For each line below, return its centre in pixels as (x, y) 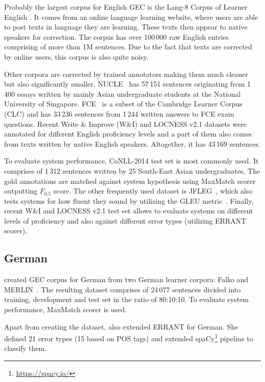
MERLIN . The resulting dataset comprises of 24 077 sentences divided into (123, 289)
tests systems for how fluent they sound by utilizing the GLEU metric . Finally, (129, 200)
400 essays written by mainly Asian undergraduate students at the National (123, 93)
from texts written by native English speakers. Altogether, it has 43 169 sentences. (132, 143)
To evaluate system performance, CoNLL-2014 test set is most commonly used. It (131, 161)
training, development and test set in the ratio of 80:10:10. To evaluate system (126, 299)
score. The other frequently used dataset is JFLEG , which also (153, 191)
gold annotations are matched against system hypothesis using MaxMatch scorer (130, 181)
